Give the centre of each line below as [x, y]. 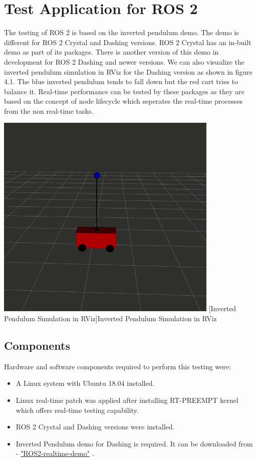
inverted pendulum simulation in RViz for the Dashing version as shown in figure [128, 71]
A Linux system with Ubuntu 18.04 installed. [85, 383]
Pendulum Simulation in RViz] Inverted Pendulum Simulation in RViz [110, 318]
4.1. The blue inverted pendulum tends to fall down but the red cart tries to [121, 81]
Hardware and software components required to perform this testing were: [117, 366]
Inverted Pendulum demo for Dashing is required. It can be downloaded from [134, 443]
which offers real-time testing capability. [77, 410]
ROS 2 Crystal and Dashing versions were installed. [95, 427]
